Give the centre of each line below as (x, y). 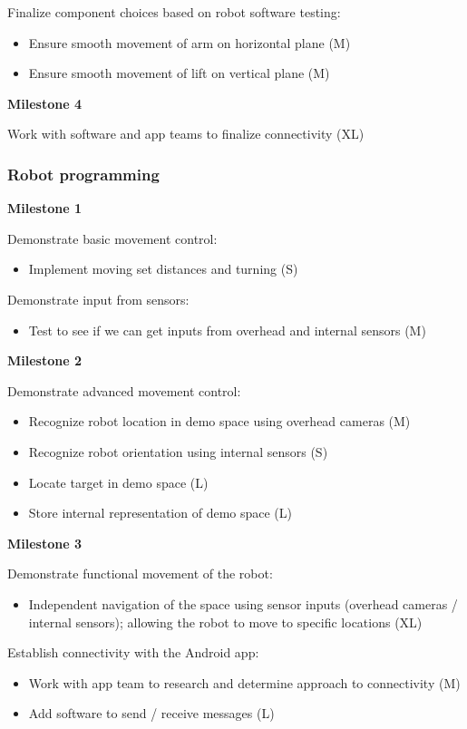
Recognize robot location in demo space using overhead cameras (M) (219, 421)
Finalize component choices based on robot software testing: (174, 12)
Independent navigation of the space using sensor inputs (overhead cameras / (243, 603)
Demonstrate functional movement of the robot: (140, 573)
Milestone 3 (44, 543)
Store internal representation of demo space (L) (161, 513)
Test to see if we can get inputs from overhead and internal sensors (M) (227, 330)
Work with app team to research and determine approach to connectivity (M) (244, 682)
